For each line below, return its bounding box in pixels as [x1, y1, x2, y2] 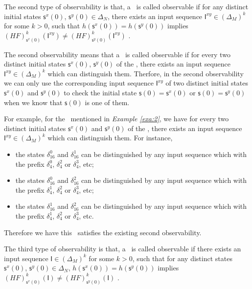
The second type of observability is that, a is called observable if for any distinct [4, 1, 249, 11]
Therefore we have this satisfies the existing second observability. [4, 227, 202, 237]
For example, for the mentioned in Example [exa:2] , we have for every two [4, 113, 229, 124]
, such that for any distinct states [132, 253, 232, 263]
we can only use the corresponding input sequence [4, 78, 154, 88]
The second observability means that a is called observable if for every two [4, 49, 230, 59]
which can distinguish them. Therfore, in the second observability [47, 68, 244, 78]
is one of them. [85, 97, 130, 107]
